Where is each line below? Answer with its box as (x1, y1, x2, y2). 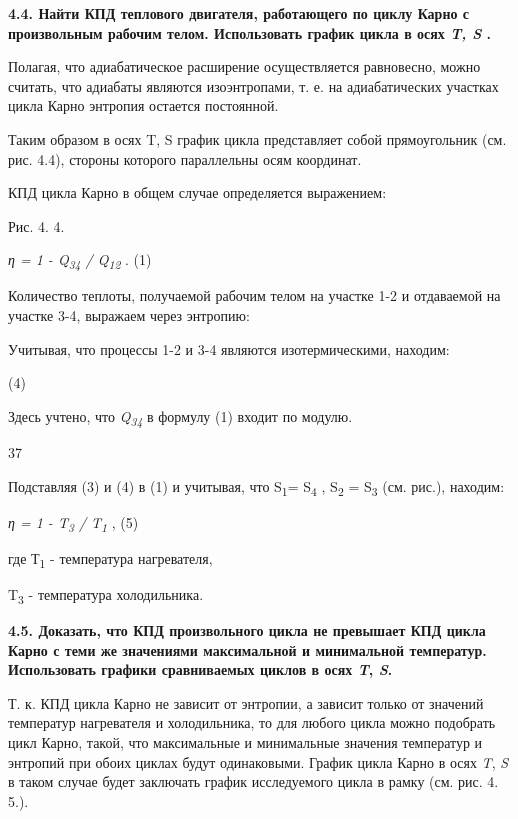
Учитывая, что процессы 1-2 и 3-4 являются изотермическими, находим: (8, 338, 450, 359)
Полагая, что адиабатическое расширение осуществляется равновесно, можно (8, 56, 481, 77)
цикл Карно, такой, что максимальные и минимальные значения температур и (8, 732, 483, 753)
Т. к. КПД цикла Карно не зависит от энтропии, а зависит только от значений (8, 692, 484, 713)
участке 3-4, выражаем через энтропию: (8, 305, 250, 326)
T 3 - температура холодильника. (8, 583, 204, 607)
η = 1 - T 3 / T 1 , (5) (8, 511, 139, 535)
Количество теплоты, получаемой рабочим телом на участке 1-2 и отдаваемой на (8, 285, 501, 306)
